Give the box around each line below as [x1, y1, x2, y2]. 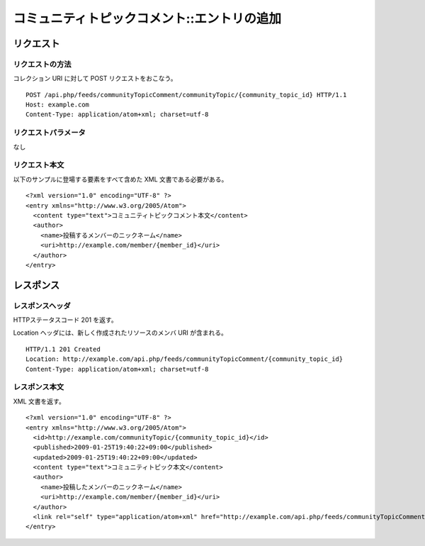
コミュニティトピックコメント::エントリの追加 [13, 11, 282, 26]
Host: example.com [25, 101, 90, 109]
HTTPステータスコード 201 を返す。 [13, 316, 118, 324]
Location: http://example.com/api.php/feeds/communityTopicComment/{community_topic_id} [25, 355, 344, 363]
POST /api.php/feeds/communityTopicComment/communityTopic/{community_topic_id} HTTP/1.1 [25, 91, 347, 99]
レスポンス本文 [13, 382, 64, 392]
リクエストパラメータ [13, 128, 86, 138]
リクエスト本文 [13, 160, 64, 170]
